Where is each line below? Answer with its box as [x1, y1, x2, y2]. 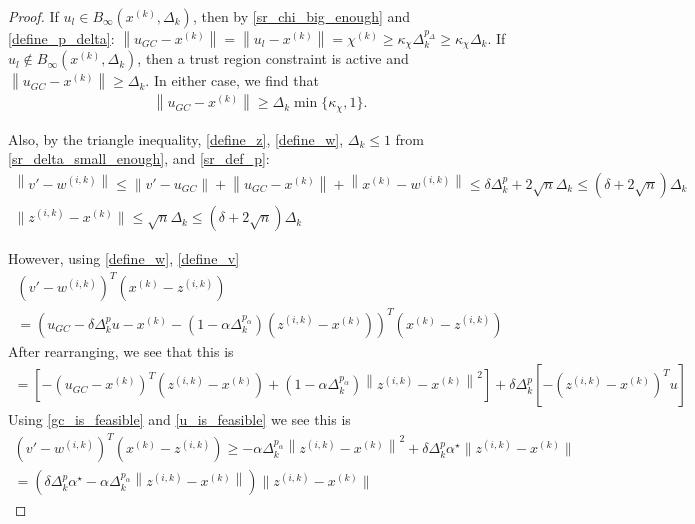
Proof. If [8, 6, 59, 26]
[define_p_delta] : [8, 28, 115, 48]
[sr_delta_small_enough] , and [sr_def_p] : [8, 148, 270, 169]
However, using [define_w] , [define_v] [8, 248, 240, 269]
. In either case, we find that [145, 70, 319, 91]
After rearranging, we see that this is [8, 340, 234, 361]
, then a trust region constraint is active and [137, 48, 409, 69]
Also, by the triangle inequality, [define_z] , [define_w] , [8, 128, 344, 149]
